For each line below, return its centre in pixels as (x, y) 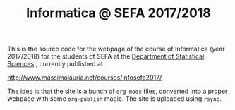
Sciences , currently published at (55, 64)
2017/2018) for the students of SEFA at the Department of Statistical (106, 56)
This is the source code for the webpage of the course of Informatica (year (116, 49)
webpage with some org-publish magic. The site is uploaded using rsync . (114, 99)
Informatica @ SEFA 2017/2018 (119, 13)
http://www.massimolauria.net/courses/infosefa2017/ (85, 78)
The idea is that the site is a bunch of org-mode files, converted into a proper (117, 91)
